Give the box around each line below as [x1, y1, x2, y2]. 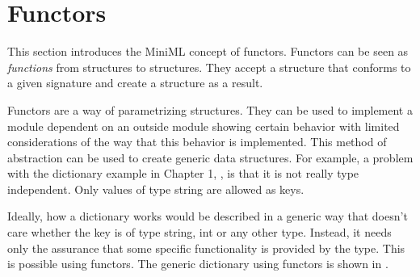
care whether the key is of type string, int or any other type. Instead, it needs [7, 224, 392, 241]
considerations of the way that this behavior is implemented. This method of [7, 133, 387, 150]
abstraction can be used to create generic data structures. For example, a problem [7, 149, 414, 166]
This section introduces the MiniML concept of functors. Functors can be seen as [7, 43, 409, 60]
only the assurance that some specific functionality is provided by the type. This [7, 239, 405, 256]
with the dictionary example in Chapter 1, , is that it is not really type [7, 165, 359, 182]
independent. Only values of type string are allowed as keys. [7, 180, 304, 197]
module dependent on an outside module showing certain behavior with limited [7, 117, 400, 134]
